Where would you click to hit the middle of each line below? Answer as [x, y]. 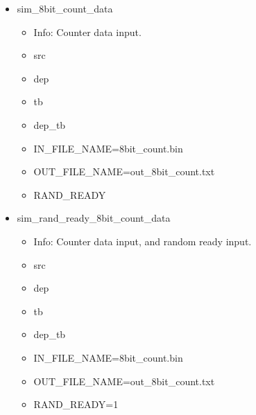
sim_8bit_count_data [65, 8]
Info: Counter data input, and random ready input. [143, 241]
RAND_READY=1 [76, 404]
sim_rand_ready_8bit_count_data [94, 218]
